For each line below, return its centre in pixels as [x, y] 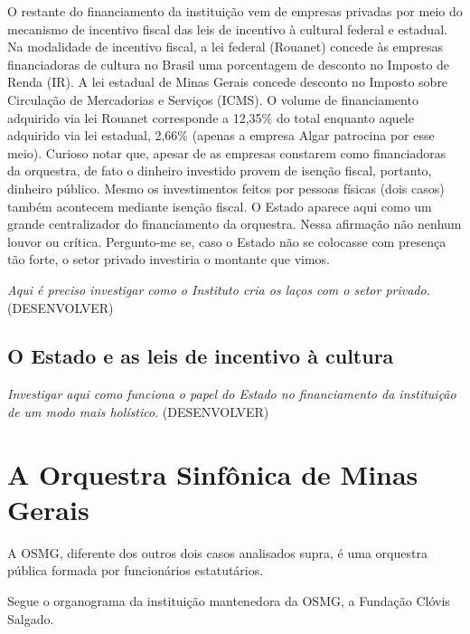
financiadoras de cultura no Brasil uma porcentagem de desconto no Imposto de [229, 64]
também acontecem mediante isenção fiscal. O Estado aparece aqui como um [220, 206]
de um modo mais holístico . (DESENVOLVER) [138, 411]
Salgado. [31, 618]
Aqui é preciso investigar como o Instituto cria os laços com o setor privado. [219, 289]
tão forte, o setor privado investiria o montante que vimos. [169, 259]
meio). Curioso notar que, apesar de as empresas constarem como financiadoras [227, 152]
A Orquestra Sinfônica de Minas [213, 473]
